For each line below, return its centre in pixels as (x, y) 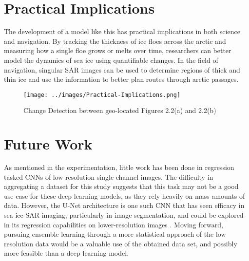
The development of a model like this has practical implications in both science (122, 31)
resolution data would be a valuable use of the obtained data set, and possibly (121, 243)
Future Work (48, 144)
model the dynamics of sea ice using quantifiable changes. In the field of (111, 60)
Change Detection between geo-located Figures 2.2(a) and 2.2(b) (120, 110)
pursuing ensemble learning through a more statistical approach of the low (115, 234)
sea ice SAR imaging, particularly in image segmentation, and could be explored (124, 215)
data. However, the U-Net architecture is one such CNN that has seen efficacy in (124, 205)
